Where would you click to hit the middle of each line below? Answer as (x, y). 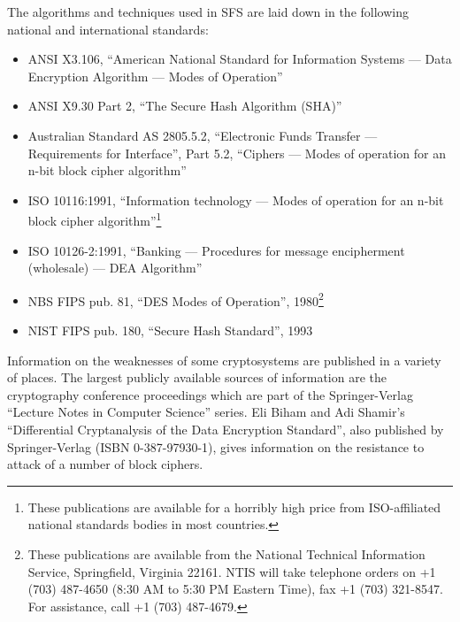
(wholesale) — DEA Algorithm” (115, 268)
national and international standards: (108, 29)
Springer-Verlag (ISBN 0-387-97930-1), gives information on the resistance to (216, 446)
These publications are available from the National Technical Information (226, 553)
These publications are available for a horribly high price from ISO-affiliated (234, 507)
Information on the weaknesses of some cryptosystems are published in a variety (224, 360)
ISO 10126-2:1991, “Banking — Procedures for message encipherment (216, 250)
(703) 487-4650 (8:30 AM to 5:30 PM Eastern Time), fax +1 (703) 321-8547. (235, 589)
